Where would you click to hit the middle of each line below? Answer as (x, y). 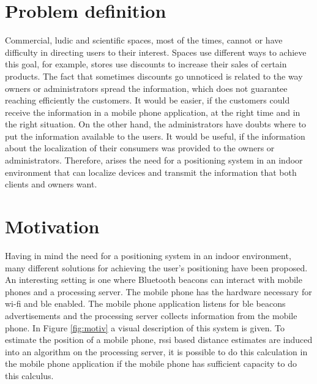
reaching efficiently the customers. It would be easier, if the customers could (147, 100)
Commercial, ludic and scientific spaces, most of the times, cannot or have (144, 40)
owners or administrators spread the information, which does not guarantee (146, 88)
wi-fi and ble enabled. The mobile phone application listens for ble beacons (145, 303)
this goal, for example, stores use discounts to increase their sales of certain (146, 64)
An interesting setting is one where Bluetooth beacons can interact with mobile (154, 280)
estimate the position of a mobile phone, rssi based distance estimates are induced (159, 340)
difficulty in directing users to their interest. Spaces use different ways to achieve (156, 52)
